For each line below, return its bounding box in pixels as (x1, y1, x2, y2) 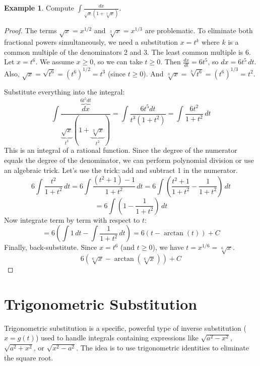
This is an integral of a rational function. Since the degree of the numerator (4, 145, 237, 155)
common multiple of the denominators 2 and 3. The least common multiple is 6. (4, 46, 251, 57)
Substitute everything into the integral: (4, 86, 125, 97)
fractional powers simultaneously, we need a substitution (4, 37, 178, 47)
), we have (152, 242, 184, 252)
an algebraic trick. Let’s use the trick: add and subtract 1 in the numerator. (4, 164, 238, 175)
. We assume (35, 56, 74, 67)
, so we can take (93, 56, 143, 67)
